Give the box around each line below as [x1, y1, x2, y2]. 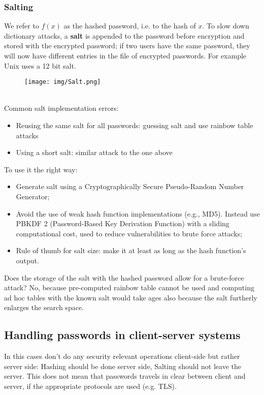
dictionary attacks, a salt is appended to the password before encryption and [4, 30, 245, 41]
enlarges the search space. [4, 302, 84, 313]
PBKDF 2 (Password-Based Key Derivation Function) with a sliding [16, 218, 229, 229]
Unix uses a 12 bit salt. [4, 60, 76, 71]
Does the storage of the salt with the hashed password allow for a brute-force [4, 272, 244, 283]
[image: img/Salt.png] [24, 78, 101, 86]
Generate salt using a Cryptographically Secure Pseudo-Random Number [16, 181, 244, 192]
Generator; [16, 191, 50, 201]
